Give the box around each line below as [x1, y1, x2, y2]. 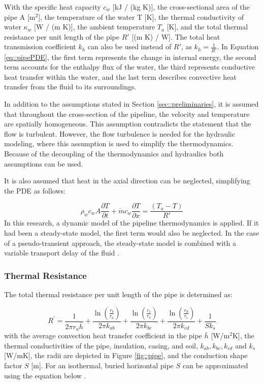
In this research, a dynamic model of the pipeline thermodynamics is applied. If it [4, 217, 259, 228]
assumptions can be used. [4, 158, 83, 169]
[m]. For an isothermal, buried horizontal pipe [31, 360, 174, 370]
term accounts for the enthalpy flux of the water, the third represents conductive [4, 61, 255, 72]
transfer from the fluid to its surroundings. [4, 81, 137, 92]
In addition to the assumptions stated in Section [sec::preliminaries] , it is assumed [4, 99, 259, 109]
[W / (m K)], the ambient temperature [34, 21, 155, 32]
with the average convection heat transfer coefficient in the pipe [4, 330, 202, 341]
